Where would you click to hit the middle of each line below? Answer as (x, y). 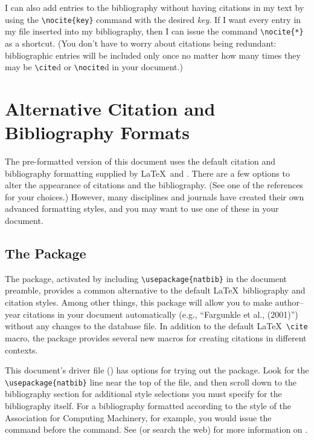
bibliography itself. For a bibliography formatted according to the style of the (148, 405)
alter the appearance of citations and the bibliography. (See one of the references (154, 185)
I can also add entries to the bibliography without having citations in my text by (155, 7)
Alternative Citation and (110, 108)
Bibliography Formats (97, 132)
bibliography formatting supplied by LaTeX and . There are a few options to (147, 173)
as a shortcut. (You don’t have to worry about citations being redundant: (141, 43)
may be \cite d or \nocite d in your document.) (94, 67)
